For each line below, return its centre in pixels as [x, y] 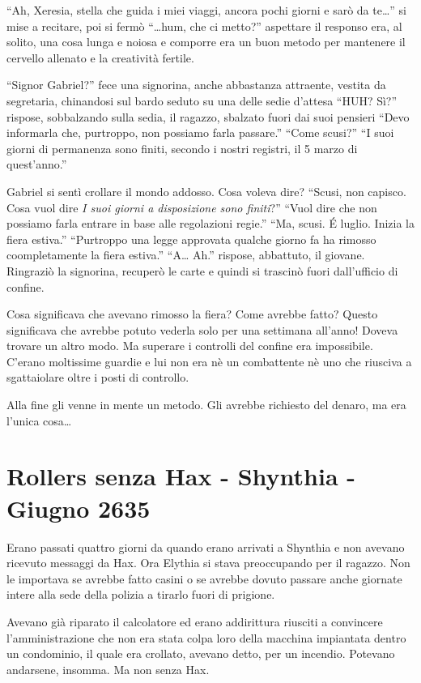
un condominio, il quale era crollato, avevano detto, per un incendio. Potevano [201, 653]
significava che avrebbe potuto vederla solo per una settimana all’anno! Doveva [202, 329]
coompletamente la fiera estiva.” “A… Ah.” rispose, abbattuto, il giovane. [186, 255]
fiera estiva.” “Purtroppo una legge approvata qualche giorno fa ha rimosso [191, 239]
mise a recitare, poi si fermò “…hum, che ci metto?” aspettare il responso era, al [204, 26]
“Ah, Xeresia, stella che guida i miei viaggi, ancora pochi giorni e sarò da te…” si [206, 10]
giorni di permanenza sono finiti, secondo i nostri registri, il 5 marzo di [182, 148]
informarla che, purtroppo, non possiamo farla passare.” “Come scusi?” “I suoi [200, 132]
